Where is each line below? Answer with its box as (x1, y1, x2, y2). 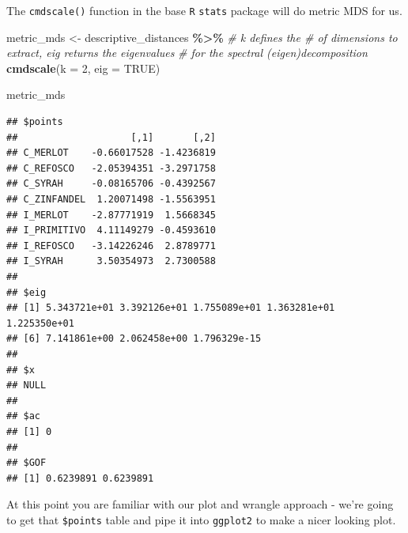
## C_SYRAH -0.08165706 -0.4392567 (6, 178, 216, 190)
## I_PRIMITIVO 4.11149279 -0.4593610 (6, 225, 216, 236)
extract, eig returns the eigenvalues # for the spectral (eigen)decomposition (6, 44, 368, 61)
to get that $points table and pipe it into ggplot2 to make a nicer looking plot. (6, 511, 396, 527)
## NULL (6, 380, 47, 391)
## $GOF (6, 457, 47, 469)
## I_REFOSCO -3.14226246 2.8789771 (6, 240, 216, 251)
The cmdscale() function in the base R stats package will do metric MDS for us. (6, 2, 402, 18)
